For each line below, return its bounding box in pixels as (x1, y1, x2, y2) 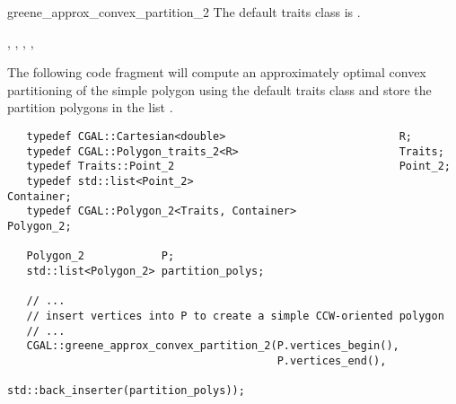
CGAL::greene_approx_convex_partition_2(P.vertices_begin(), (26, 339, 399, 353)
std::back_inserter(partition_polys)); (7, 384, 245, 398)
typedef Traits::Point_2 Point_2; (26, 160, 451, 173)
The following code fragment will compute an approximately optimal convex (7, 63, 426, 82)
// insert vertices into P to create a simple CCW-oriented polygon (26, 309, 444, 322)
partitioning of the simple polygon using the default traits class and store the (7, 80, 432, 99)
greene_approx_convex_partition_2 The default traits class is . (7, 3, 361, 21)
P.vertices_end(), (276, 354, 387, 367)
